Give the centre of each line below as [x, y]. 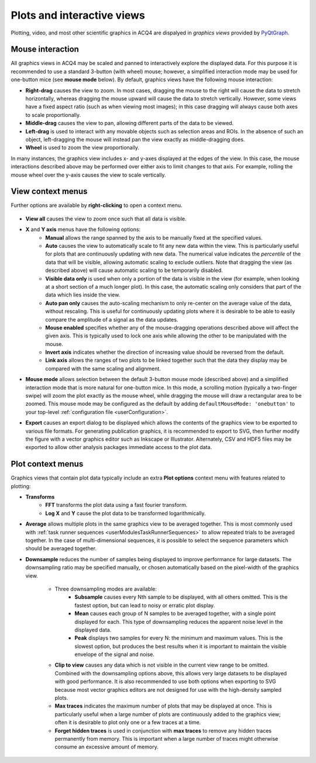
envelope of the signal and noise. [115, 654]
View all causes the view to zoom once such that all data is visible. [106, 219]
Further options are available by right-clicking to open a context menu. [97, 205]
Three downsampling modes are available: [106, 589]
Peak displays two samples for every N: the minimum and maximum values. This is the [179, 638]
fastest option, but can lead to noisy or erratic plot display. [145, 605]
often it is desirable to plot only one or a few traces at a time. [128, 723]
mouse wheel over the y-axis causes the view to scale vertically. [88, 175]
